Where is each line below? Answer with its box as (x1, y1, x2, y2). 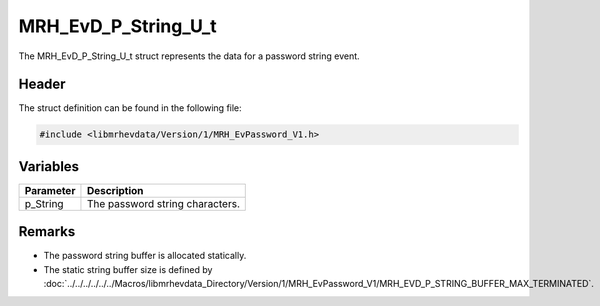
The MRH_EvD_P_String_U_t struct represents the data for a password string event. (18, 50, 360, 62)
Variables (18, 158, 80, 175)
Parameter (24, 183, 76, 197)
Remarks (18, 223, 76, 240)
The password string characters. (86, 196, 240, 210)
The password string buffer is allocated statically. (43, 250, 247, 262)
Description (86, 183, 144, 197)
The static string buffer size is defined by (43, 263, 213, 275)
